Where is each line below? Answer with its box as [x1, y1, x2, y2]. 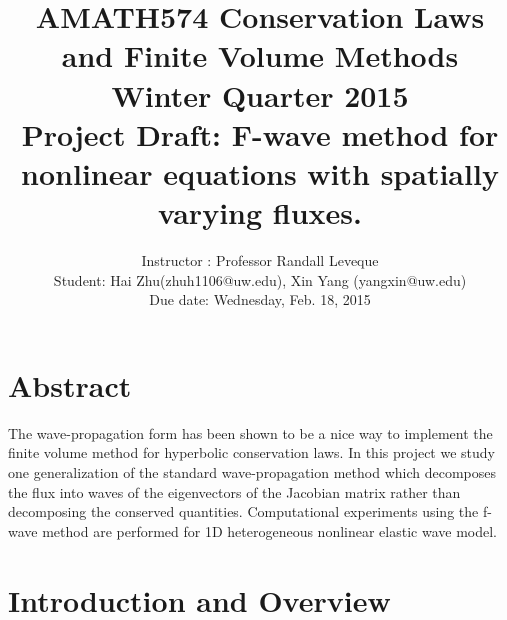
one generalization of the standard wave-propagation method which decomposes [8, 461, 497, 482]
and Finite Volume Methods [61, 35, 459, 76]
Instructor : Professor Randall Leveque [141, 250, 379, 271]
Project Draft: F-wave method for [21, 113, 499, 154]
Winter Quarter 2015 [111, 74, 409, 115]
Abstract [8, 364, 132, 405]
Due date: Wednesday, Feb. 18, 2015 [149, 289, 371, 310]
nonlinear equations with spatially [21, 152, 499, 193]
